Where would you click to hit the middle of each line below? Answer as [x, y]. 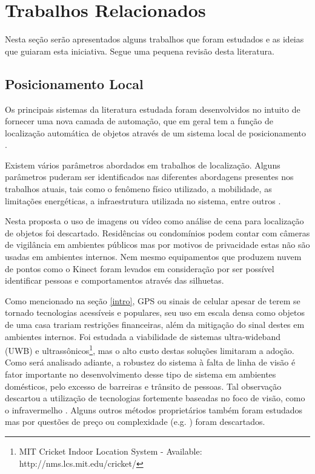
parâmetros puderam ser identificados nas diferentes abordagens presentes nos [149, 177]
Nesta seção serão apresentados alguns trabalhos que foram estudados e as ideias [154, 39]
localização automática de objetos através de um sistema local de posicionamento [155, 132]
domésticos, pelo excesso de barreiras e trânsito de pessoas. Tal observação [143, 386]
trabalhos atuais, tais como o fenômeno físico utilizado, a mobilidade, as [138, 189]
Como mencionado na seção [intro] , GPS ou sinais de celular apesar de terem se [153, 300]
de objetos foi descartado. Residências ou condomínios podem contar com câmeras [157, 232]
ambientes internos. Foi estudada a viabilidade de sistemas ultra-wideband [143, 336]
